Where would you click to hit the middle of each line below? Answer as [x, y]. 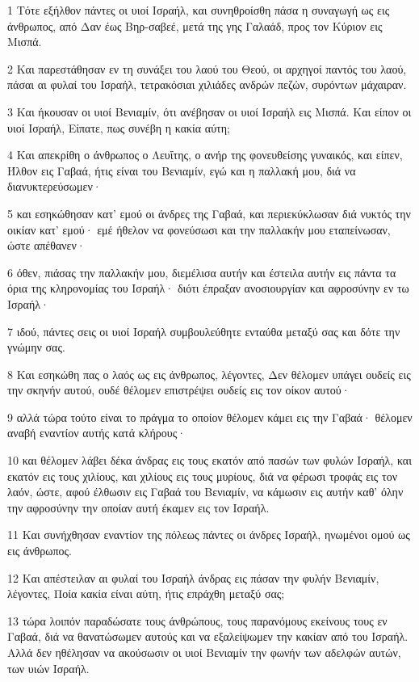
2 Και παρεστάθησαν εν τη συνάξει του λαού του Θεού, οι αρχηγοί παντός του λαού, [207, 68]
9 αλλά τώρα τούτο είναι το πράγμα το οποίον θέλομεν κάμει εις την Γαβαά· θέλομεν [210, 417]
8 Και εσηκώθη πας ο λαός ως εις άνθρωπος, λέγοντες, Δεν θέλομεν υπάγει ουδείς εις [209, 374]
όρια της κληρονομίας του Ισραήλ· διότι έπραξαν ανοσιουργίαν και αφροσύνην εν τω [208, 288]
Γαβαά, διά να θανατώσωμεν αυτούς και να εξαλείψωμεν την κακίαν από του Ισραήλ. [208, 636]
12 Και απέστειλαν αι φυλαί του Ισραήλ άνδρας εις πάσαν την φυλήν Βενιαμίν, [193, 577]
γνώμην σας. [36, 347]
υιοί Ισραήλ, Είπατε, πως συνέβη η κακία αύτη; [119, 127]
